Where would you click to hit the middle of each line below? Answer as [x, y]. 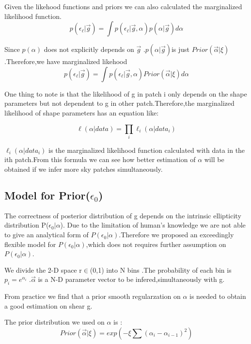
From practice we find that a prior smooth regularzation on [93, 296]
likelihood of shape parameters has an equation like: [82, 112]
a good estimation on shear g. [48, 305]
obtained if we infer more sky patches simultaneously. [84, 169]
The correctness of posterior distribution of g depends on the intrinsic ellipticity [123, 215]
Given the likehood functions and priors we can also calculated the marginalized [123, 6]
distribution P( [27, 225]
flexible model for [30, 244]
